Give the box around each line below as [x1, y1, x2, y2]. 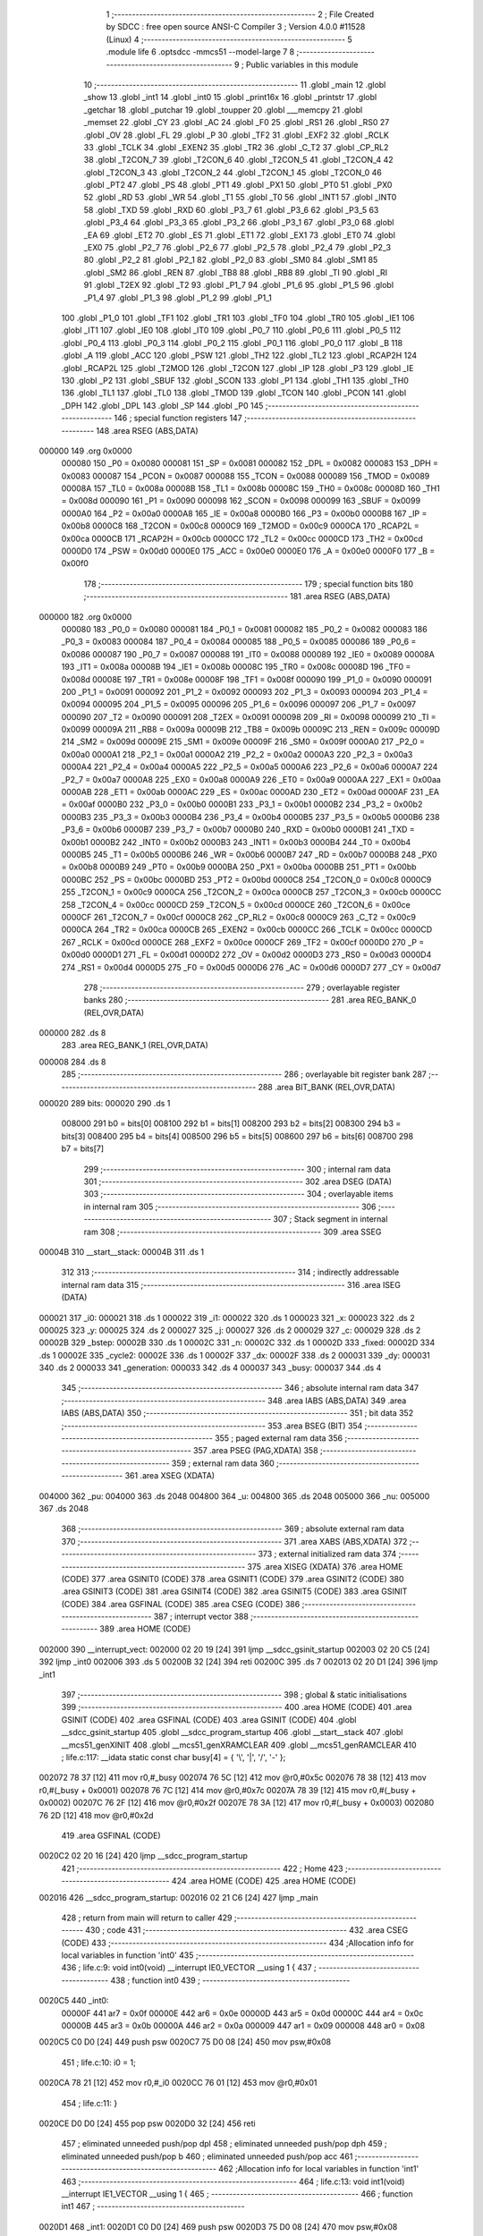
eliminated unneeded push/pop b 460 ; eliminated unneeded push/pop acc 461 [61, 2151, 353, 2162]
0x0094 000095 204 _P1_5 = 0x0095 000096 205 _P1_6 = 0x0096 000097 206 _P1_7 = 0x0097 [61, 699, 416, 710]
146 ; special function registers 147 [114, 412, 243, 424]
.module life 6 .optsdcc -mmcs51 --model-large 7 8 [106, 47, 295, 57]
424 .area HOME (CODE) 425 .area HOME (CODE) [171, 1876, 357, 1886]
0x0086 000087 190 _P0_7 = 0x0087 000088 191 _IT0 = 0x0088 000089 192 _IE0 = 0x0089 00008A [61, 648, 436, 659]
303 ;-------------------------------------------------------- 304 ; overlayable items [83, 1189, 394, 1199]
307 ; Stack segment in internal [273, 1214, 388, 1224]
